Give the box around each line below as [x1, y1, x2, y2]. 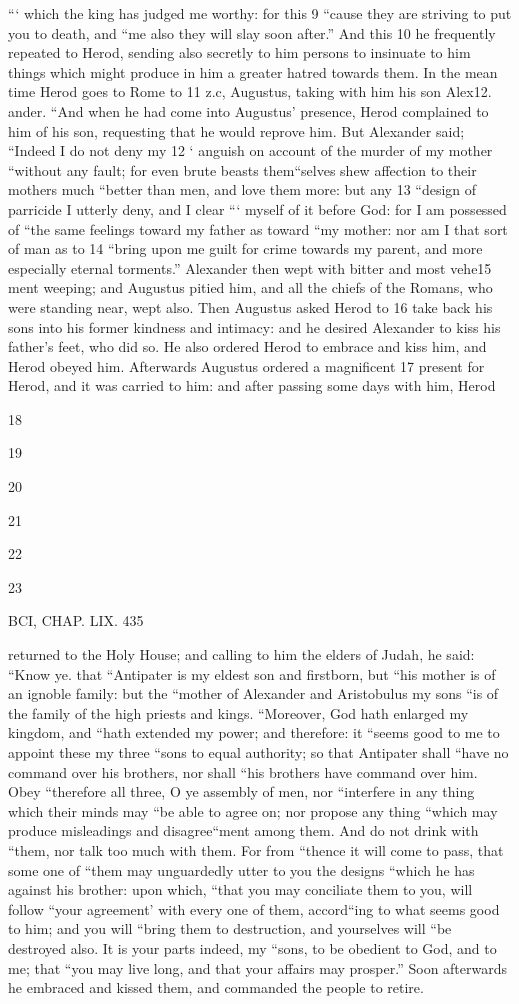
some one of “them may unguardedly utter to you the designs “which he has [8, 859, 475, 880]
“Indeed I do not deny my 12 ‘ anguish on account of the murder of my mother [8, 140, 493, 161]
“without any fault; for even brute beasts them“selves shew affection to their [8, 159, 477, 180]
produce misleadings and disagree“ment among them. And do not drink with [8, 820, 479, 841]
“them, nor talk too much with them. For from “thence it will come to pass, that [8, 839, 504, 860]
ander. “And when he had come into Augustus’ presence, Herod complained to [8, 100, 489, 121]
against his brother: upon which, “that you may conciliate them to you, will [8, 879, 473, 900]
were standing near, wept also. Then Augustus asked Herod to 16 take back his [8, 296, 493, 317]
